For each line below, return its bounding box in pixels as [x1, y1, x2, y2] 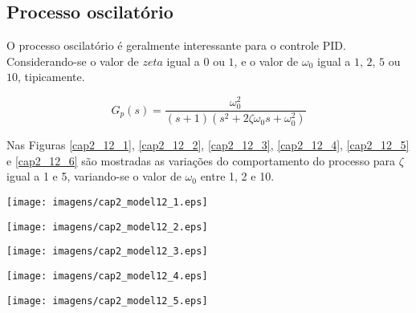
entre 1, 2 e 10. [200, 168, 275, 185]
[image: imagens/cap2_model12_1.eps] [6, 196, 208, 208]
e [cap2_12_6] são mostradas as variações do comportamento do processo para [6, 152, 396, 169]
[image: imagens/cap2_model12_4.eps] [6, 270, 208, 282]
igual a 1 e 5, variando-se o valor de [6, 168, 181, 185]
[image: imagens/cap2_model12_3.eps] [6, 246, 208, 258]
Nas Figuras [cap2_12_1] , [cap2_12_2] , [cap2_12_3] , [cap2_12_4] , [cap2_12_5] [6, 136, 410, 153]
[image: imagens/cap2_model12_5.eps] [6, 295, 208, 307]
